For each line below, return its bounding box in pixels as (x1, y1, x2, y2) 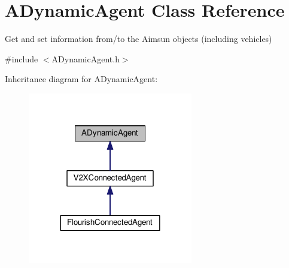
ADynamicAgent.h (51, 52, 120, 65)
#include (5, 52, 38, 65)
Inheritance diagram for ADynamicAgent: (5, 73, 158, 85)
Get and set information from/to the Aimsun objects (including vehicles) (5, 32, 272, 45)
